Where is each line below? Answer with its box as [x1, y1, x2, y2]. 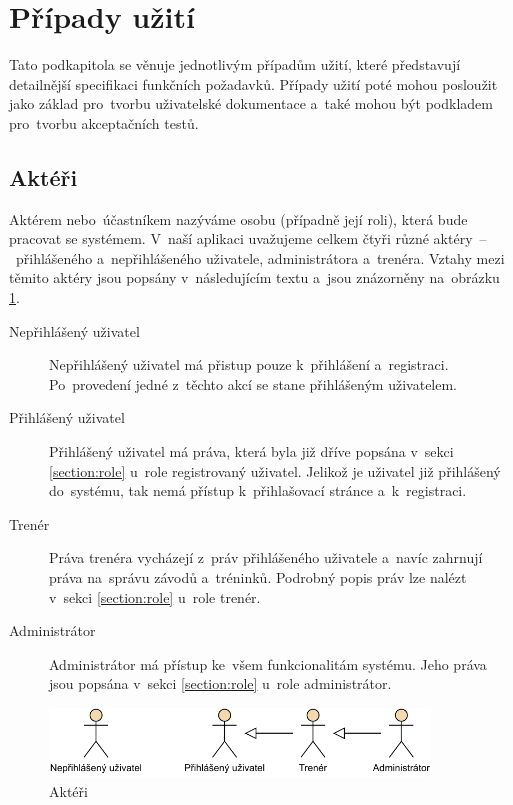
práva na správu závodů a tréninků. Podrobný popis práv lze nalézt [49, 567, 467, 588]
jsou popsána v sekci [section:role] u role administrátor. [49, 673, 392, 694]
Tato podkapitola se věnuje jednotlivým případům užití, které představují [9, 54, 461, 75]
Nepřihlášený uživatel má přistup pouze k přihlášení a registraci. [49, 354, 449, 375]
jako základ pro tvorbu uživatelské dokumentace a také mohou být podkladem [9, 93, 493, 114]
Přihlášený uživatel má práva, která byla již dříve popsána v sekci [49, 441, 454, 462]
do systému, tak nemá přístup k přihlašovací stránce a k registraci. [49, 480, 467, 501]
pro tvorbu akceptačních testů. [9, 112, 199, 133]
